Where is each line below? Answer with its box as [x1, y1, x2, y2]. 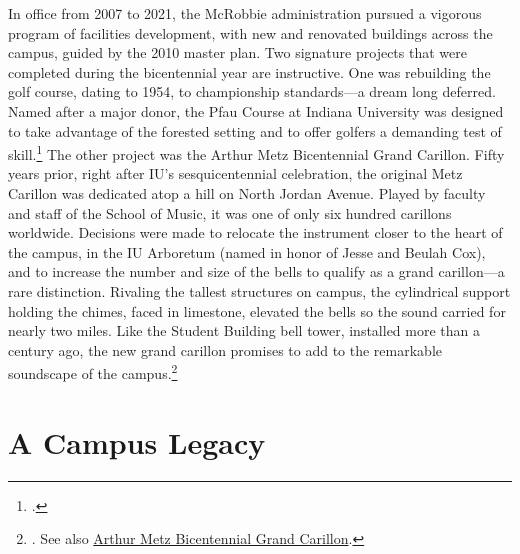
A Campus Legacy [8, 421, 266, 462]
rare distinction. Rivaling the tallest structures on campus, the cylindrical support [8, 280, 511, 301]
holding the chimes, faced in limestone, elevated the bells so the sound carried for [8, 300, 506, 321]
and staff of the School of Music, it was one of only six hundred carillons [8, 202, 452, 223]
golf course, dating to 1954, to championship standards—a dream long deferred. [8, 81, 496, 102]
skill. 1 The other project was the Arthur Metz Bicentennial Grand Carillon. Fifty [8, 141, 505, 164]
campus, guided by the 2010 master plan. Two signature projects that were [8, 42, 467, 63]
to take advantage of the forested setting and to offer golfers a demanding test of [8, 120, 502, 141]
